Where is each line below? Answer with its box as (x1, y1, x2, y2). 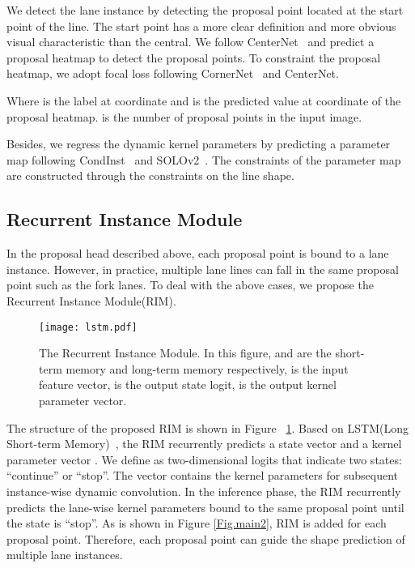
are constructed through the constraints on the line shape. (6, 167, 294, 184)
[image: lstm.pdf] (39, 321, 138, 333)
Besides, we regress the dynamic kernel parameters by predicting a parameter (6, 135, 391, 152)
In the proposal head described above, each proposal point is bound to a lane (6, 245, 389, 262)
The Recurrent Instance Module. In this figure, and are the (39, 344, 332, 361)
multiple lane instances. (6, 546, 123, 563)
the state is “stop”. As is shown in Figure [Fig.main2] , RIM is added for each (6, 515, 387, 532)
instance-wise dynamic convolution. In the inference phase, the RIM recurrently (6, 482, 401, 499)
